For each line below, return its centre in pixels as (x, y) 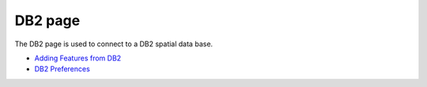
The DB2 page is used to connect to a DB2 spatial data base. (114, 44)
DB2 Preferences (62, 69)
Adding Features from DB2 (78, 58)
